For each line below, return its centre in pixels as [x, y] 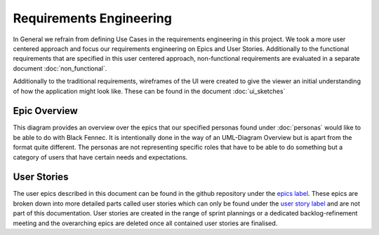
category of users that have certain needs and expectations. [100, 157]
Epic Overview [46, 111]
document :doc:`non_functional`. [60, 68]
